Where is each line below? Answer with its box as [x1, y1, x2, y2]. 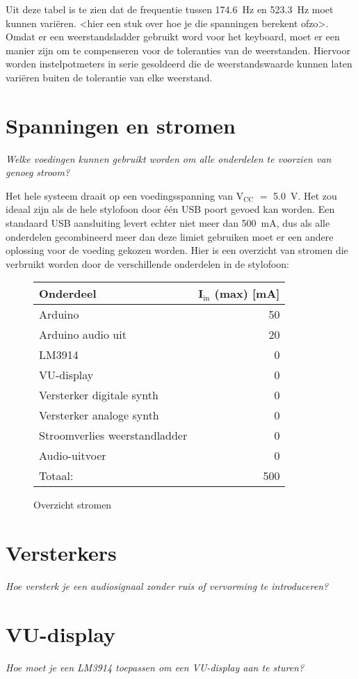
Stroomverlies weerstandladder [39, 427, 188, 444]
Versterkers [6, 538, 117, 567]
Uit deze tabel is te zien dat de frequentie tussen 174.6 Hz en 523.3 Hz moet [6, 2, 334, 16]
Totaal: [39, 468, 74, 484]
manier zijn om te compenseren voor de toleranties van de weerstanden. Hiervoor [6, 42, 350, 57]
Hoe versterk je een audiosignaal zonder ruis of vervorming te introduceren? [6, 579, 329, 593]
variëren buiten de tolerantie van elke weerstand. [6, 70, 213, 84]
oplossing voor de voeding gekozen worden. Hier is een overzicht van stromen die [6, 243, 348, 257]
